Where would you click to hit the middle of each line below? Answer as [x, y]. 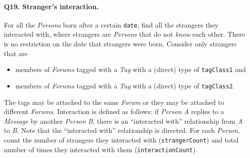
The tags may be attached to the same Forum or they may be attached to [114, 102]
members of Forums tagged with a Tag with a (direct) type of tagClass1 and [131, 69]
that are [16, 53]
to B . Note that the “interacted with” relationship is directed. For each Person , [122, 130]
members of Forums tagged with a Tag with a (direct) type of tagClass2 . [125, 85]
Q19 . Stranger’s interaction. [51, 6]
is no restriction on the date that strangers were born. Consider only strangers [120, 44]
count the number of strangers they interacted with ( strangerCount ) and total [121, 139]
